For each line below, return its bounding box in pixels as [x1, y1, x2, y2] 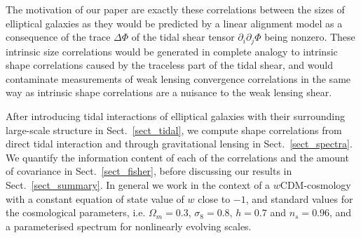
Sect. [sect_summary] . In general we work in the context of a [6, 177, 271, 192]
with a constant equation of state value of [6, 191, 184, 206]
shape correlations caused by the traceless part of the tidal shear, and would [6, 58, 333, 72]
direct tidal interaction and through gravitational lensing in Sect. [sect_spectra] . [6, 136, 353, 151]
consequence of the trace [6, 29, 111, 44]
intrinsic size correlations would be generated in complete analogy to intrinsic [6, 44, 338, 58]
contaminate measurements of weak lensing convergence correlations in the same [6, 71, 351, 86]
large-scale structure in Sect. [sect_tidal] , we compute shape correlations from [6, 122, 342, 137]
